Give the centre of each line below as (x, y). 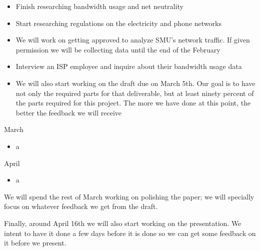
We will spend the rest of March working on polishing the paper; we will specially (129, 196)
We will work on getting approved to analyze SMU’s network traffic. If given (133, 40)
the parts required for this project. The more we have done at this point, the (133, 103)
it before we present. (35, 243)
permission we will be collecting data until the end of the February (118, 49)
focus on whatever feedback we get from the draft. (81, 206)
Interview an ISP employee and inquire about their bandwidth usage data (129, 66)
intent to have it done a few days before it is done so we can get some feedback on (130, 233)
